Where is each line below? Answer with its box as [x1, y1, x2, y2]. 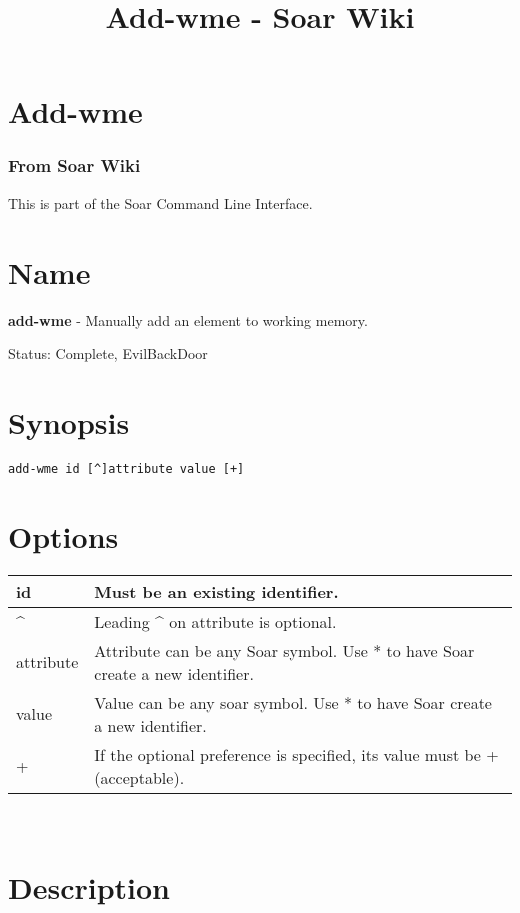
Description [8, 867, 171, 908]
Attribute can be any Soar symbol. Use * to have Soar [94, 638, 475, 662]
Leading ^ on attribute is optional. [94, 609, 337, 633]
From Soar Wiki [8, 153, 141, 178]
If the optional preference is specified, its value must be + [94, 742, 499, 766]
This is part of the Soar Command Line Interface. [8, 192, 313, 213]
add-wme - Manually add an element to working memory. [8, 309, 368, 330]
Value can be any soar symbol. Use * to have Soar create [94, 690, 492, 714]
